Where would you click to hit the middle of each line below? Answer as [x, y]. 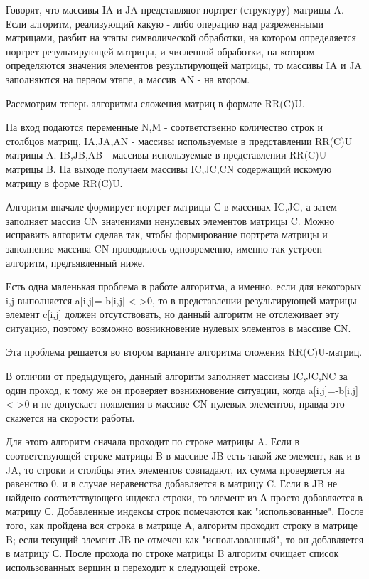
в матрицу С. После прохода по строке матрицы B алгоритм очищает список [172, 553]
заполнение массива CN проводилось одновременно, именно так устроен [164, 248]
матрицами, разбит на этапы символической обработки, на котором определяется [181, 37]
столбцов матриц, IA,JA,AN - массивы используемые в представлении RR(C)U [179, 140]
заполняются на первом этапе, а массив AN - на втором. [128, 79]
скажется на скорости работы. [70, 417]
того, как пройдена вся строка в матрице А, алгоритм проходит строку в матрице [182, 525]
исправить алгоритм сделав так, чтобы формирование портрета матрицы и [167, 234]
